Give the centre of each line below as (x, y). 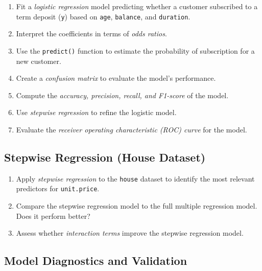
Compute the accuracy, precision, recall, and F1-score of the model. (122, 95)
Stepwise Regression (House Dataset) (105, 157)
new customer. (39, 61)
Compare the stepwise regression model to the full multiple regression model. (137, 205)
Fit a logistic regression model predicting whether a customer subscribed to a (137, 6)
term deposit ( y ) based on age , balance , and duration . (103, 16)
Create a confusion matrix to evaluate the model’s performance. (116, 78)
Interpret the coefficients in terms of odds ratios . (91, 33)
